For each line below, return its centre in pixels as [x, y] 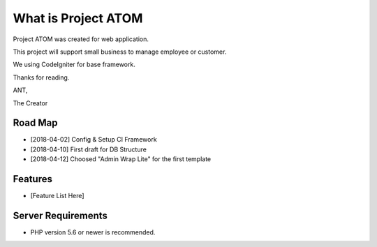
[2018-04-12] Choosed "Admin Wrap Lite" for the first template [121, 159]
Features [32, 179]
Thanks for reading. [41, 77]
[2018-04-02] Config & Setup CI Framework [94, 140]
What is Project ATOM [78, 18]
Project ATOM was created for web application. [81, 39]
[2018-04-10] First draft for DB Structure [88, 149]
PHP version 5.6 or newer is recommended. [93, 232]
